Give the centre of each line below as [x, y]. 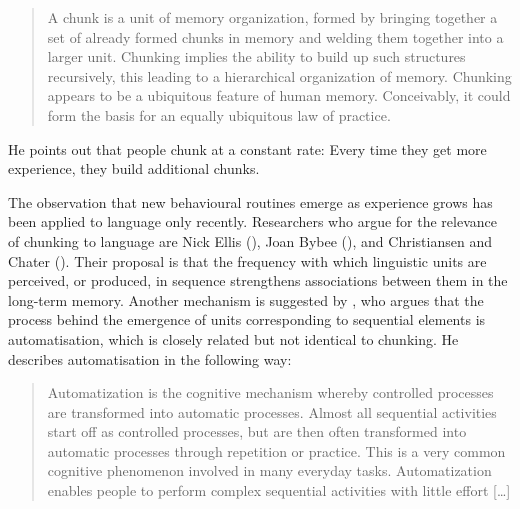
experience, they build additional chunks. [134, 168]
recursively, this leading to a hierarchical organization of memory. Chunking [279, 75]
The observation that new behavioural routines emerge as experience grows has [250, 201]
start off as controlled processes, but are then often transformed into [257, 431]
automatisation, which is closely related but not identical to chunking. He [233, 338]
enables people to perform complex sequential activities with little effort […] [279, 490]
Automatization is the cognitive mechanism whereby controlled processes [270, 392]
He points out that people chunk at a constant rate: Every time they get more [247, 148]
